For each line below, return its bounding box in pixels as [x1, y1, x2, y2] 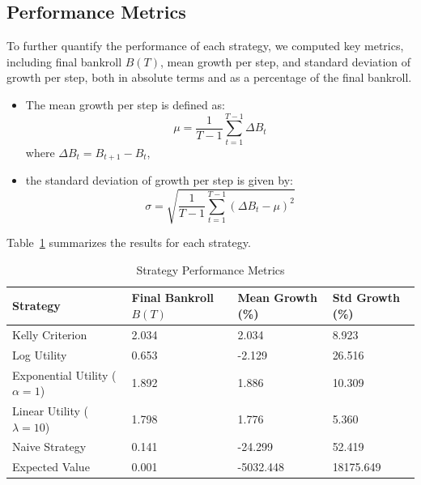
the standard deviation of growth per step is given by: [25, 172, 293, 189]
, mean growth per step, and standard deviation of [160, 53, 411, 70]
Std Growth [332, 289, 400, 306]
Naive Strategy [12, 438, 87, 455]
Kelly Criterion [12, 325, 87, 342]
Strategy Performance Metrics [136, 261, 285, 278]
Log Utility [12, 346, 67, 363]
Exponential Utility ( [12, 366, 117, 383]
